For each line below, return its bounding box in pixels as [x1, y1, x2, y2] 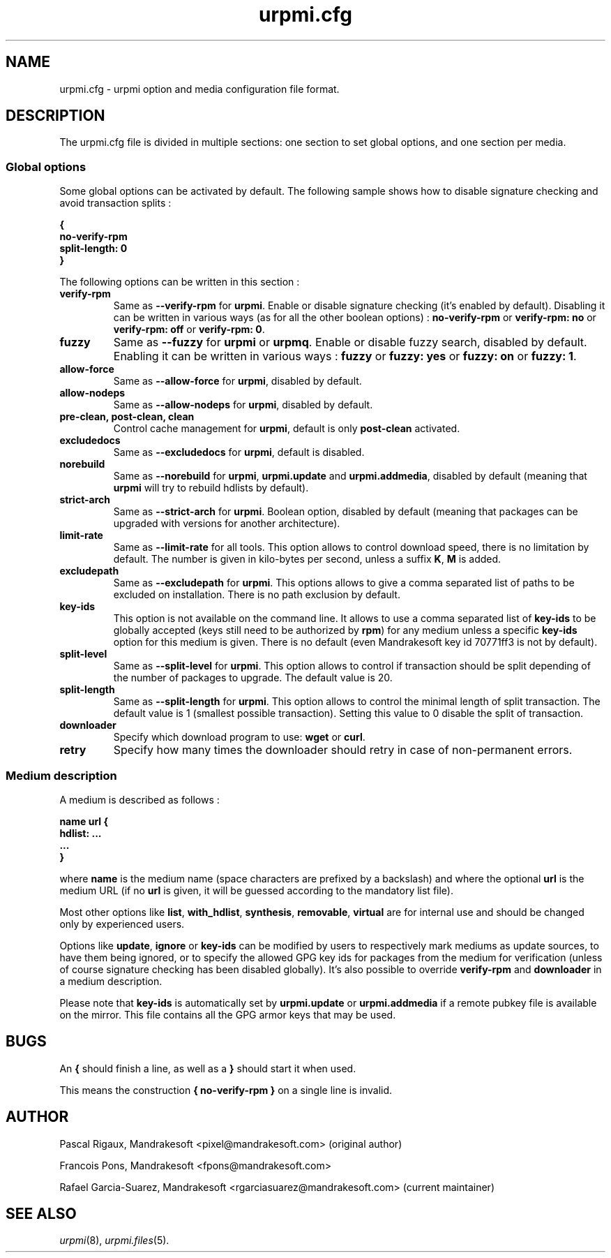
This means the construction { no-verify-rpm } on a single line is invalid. [59, 1083, 393, 1096]
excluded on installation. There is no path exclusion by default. [113, 589, 400, 601]
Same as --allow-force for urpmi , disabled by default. [113, 375, 362, 387]
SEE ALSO [6, 1205, 77, 1223]
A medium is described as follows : [59, 793, 220, 806]
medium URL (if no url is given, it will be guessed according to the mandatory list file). [59, 884, 453, 896]
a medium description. [59, 975, 163, 987]
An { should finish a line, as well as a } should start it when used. [59, 1062, 356, 1074]
